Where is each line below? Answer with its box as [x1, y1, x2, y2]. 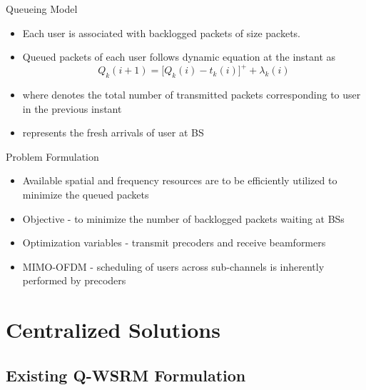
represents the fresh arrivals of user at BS [22, 125, 204, 140]
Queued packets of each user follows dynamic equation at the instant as [22, 49, 336, 64]
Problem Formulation [6, 149, 99, 164]
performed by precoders [22, 273, 126, 288]
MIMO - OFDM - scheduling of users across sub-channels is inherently [22, 259, 325, 274]
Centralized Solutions [6, 315, 220, 344]
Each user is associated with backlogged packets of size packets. [22, 25, 300, 40]
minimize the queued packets [22, 187, 149, 202]
